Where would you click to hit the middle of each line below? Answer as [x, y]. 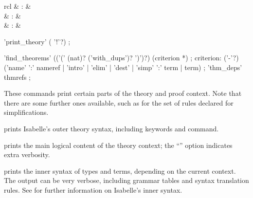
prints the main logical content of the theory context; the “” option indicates [118, 145]
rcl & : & [18, 6]
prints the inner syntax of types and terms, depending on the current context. [120, 171]
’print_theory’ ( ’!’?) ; [37, 41]
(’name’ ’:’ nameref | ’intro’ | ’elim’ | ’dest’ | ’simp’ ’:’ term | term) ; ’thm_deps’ [123, 67]
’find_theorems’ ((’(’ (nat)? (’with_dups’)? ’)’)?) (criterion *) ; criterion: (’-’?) [121, 58]
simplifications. [26, 112]
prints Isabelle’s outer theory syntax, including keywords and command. [111, 128]
